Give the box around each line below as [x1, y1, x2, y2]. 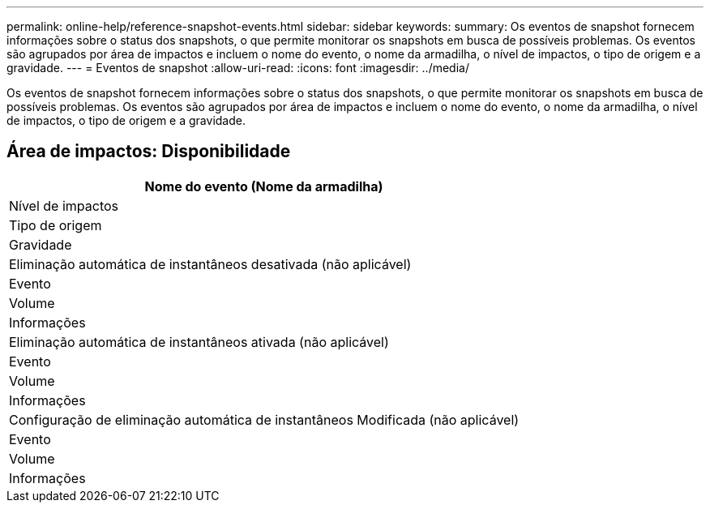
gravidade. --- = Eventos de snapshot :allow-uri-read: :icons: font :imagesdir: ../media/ [6, 61, 469, 75]
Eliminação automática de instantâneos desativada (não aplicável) [9, 255, 412, 272]
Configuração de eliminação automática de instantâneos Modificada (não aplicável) [9, 411, 520, 428]
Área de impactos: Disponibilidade [6, 141, 291, 162]
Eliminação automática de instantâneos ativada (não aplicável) [9, 333, 389, 350]
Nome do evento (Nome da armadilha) [144, 178, 383, 195]
